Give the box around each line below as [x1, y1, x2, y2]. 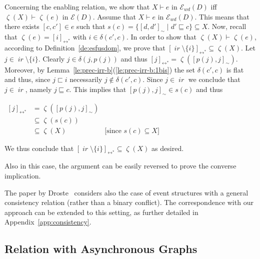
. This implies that [69, 83, 126, 94]
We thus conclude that [4, 142, 74, 153]
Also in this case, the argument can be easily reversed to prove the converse [4, 160, 236, 171]
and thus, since [4, 74, 50, 84]
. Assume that [92, 11, 136, 21]
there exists [4, 21, 39, 31]
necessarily [69, 74, 102, 84]
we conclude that [188, 74, 240, 84]
